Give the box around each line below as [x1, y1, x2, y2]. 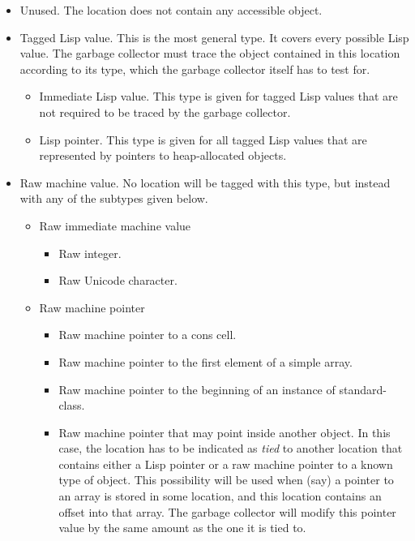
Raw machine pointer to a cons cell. [58, 326, 237, 343]
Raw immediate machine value [39, 217, 191, 234]
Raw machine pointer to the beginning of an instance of [58, 380, 336, 397]
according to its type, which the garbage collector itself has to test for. [19, 60, 370, 77]
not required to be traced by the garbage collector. [39, 103, 291, 120]
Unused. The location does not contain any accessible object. [19, 2, 323, 18]
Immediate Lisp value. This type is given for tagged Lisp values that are [39, 88, 398, 105]
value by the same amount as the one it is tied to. [58, 519, 306, 536]
